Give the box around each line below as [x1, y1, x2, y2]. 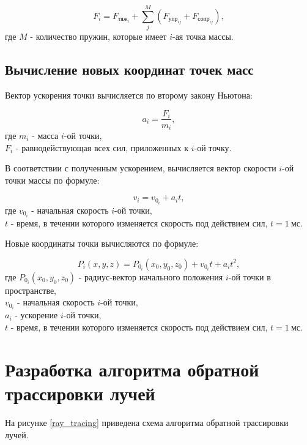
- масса [32, 129, 59, 142]
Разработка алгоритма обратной [5, 356, 259, 381]
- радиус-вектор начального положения [78, 270, 223, 283]
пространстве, [5, 283, 57, 296]
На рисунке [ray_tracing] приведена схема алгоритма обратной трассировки [5, 416, 289, 428]
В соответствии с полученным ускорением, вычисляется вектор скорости [5, 162, 276, 174]
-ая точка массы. [172, 30, 234, 43]
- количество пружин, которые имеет [30, 30, 167, 43]
